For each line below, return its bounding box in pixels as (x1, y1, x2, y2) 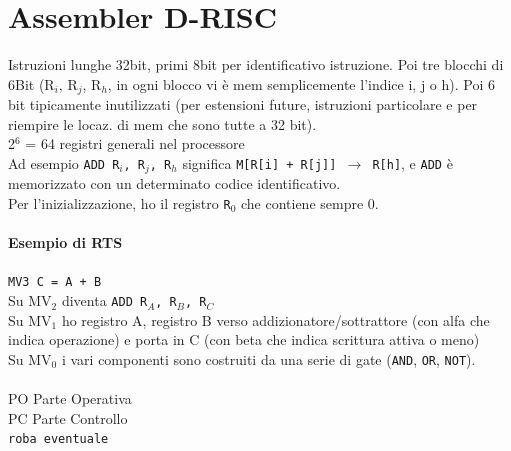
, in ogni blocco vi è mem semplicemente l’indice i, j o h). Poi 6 (107, 73, 495, 94)
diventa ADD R (61, 290, 148, 311)
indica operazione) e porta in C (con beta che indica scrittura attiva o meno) (8, 329, 480, 350)
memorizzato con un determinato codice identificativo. (8, 173, 341, 194)
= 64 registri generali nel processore (25, 133, 245, 154)
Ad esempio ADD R (8, 152, 120, 173)
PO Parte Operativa (8, 388, 132, 409)
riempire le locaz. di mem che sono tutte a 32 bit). (8, 113, 317, 134)
